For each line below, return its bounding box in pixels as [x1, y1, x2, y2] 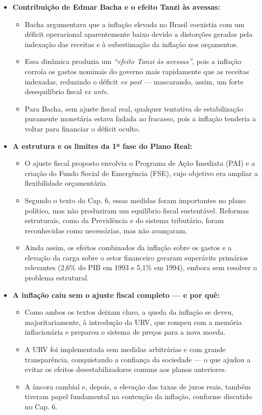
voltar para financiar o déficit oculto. [25, 123, 140, 134]
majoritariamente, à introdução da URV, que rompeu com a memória [25, 316, 242, 327]
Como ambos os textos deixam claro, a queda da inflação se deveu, [25, 307, 233, 317]
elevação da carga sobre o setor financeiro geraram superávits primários [25, 252, 248, 263]
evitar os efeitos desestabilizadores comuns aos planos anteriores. [25, 364, 227, 375]
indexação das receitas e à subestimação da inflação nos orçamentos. [25, 38, 239, 49]
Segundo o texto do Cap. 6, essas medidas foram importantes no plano [25, 194, 246, 205]
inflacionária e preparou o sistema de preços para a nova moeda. [25, 326, 226, 337]
